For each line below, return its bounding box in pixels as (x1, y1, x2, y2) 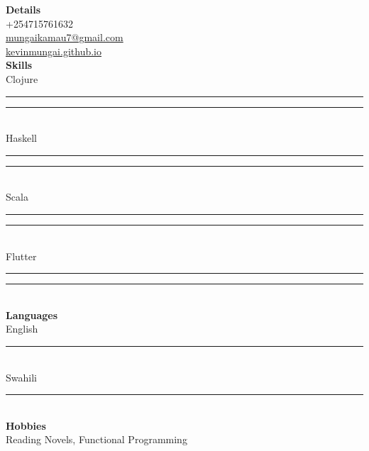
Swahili (6, 369, 37, 384)
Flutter (6, 248, 37, 263)
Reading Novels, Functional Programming (6, 432, 187, 447)
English (6, 321, 38, 336)
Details (6, 2, 41, 16)
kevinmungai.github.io (6, 43, 101, 58)
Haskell (6, 130, 38, 145)
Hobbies (6, 418, 46, 433)
